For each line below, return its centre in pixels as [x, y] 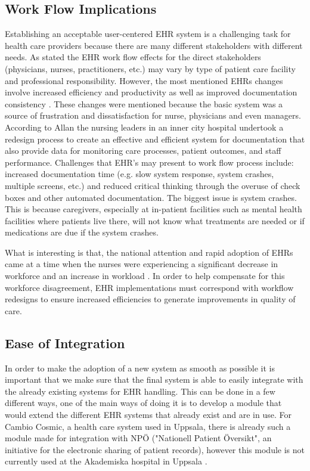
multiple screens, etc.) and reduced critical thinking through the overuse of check [153, 185]
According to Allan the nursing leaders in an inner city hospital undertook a [144, 127]
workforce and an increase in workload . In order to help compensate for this [145, 276]
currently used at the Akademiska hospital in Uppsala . [106, 461]
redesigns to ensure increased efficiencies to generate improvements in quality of [150, 299]
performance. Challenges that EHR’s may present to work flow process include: [149, 162]
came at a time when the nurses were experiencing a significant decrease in [142, 264]
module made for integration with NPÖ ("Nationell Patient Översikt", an [138, 438]
